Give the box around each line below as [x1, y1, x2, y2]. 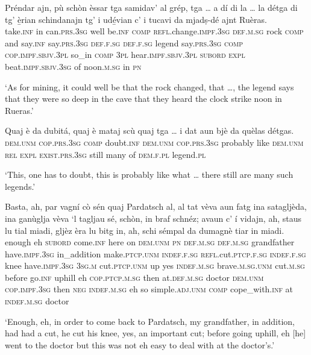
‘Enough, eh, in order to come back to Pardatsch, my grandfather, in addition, [5, 315, 295, 327]
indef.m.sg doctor [5, 295, 69, 307]
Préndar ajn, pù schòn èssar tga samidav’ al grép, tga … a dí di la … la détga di [5, 1, 298, 13]
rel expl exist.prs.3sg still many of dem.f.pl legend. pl [5, 148, 206, 160]
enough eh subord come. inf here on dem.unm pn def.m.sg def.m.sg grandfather [5, 236, 295, 248]
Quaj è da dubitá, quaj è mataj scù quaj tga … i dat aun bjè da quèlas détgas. [5, 124, 294, 137]
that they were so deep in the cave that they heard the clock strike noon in [5, 92, 282, 105]
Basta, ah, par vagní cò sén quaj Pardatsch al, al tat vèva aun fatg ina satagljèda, [5, 200, 307, 213]
